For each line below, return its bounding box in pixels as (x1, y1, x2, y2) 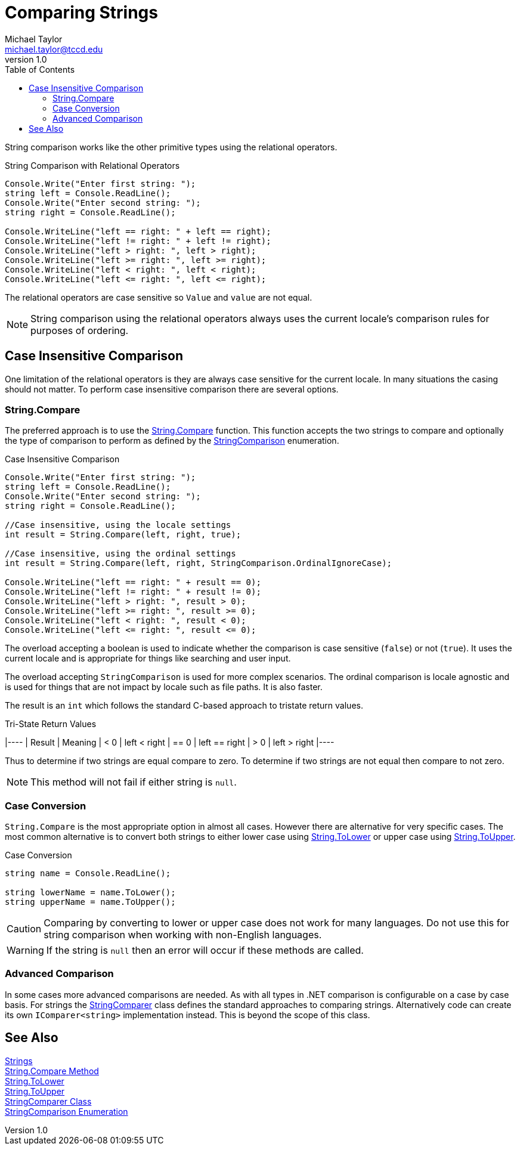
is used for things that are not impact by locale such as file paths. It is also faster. (5, 682, 323, 693)
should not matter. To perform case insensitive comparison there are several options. (5, 384, 339, 394)
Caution (7, 923, 42, 935)
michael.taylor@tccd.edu (5, 44, 103, 54)
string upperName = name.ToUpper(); (5, 897, 176, 907)
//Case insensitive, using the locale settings (5, 520, 231, 530)
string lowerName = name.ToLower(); (5, 888, 176, 898)
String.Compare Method (5, 1065, 99, 1076)
